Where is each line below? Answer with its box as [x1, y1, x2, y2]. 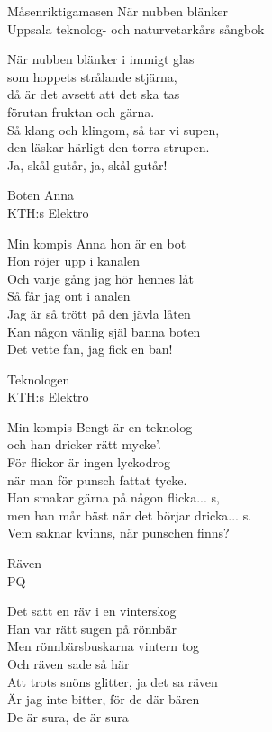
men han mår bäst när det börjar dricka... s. [7, 505, 252, 524]
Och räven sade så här [7, 655, 130, 673]
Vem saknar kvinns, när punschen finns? [7, 523, 230, 542]
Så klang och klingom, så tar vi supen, [7, 120, 220, 139]
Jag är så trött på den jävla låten [7, 303, 191, 322]
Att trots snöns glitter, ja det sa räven [7, 672, 218, 691]
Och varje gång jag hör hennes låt [7, 268, 195, 287]
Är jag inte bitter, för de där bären [7, 690, 200, 709]
